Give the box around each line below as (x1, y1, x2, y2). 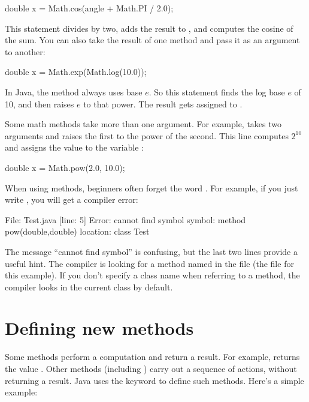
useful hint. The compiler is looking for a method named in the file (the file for (5, 257, 294, 269)
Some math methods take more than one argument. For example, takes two (5, 118, 282, 130)
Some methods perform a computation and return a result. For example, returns (5, 350, 300, 363)
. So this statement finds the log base (149, 85, 285, 98)
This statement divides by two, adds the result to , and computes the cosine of (5, 22, 293, 34)
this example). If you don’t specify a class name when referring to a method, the (5, 269, 300, 281)
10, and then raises (5, 97, 74, 110)
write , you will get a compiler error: (5, 193, 138, 206)
